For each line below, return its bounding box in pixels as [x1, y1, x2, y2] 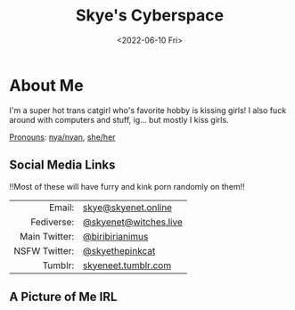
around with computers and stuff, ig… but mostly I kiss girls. [9, 114, 229, 125]
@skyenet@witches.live [83, 216, 183, 228]
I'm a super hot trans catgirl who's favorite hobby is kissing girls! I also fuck [9, 104, 287, 116]
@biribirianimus [83, 230, 149, 242]
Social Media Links [9, 158, 116, 173]
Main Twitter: [19, 230, 75, 242]
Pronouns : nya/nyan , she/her [9, 131, 116, 143]
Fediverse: [30, 216, 75, 228]
